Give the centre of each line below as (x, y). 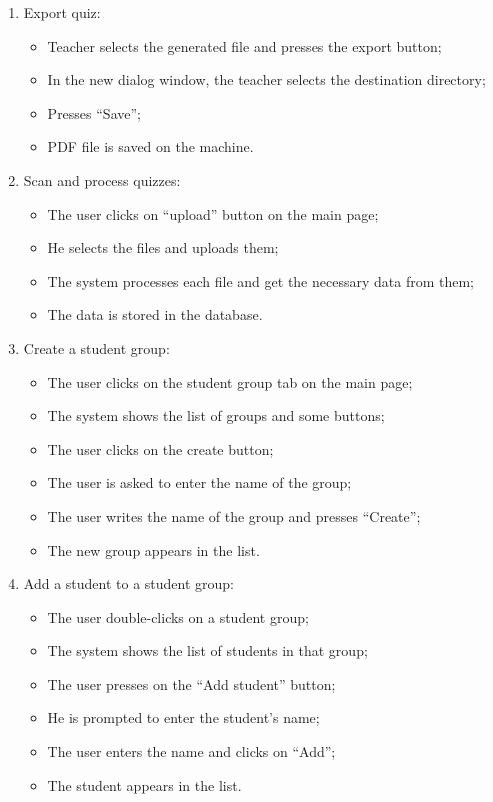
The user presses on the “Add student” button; (191, 683)
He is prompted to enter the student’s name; (183, 717)
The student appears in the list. (144, 784)
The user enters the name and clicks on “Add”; (191, 751)
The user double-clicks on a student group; (178, 616)
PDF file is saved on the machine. (150, 146)
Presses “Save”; (94, 112)
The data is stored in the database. (155, 314)
